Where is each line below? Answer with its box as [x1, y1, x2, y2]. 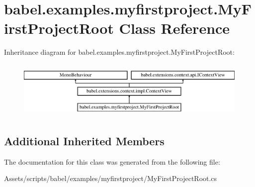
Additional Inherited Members [4, 133, 165, 149]
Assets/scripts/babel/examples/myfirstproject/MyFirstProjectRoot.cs [4, 173, 217, 184]
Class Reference [119, 18, 230, 38]
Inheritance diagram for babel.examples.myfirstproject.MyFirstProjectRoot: [4, 47, 235, 57]
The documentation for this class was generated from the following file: [4, 156, 220, 167]
